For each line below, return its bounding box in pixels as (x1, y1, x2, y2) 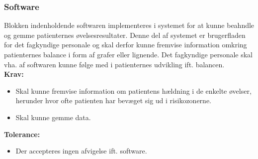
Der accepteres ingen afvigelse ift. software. (15, 146, 147, 156)
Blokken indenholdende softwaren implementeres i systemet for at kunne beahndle (4, 20, 255, 30)
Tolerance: (4, 129, 40, 139)
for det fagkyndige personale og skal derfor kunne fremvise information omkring (4, 39, 247, 50)
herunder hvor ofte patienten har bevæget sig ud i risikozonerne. (15, 95, 211, 106)
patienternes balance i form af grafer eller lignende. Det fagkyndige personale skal (4, 49, 253, 59)
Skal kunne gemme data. (15, 112, 91, 122)
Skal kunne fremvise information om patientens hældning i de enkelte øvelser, (15, 85, 252, 96)
